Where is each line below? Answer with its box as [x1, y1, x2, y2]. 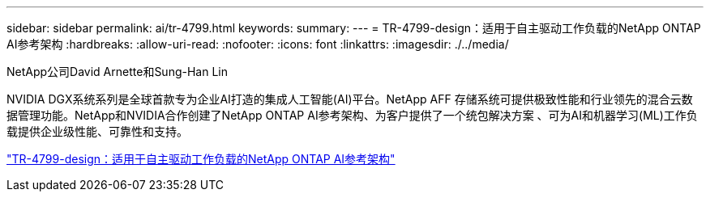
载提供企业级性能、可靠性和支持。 [6, 124, 188, 138]
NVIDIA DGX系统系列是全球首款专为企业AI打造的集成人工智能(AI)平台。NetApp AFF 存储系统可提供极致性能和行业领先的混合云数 [6, 92, 693, 106]
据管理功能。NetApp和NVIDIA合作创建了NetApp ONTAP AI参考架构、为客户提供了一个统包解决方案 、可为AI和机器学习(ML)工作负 [6, 108, 698, 122]
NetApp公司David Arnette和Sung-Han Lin [6, 65, 228, 78]
